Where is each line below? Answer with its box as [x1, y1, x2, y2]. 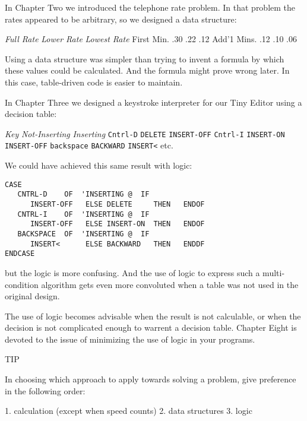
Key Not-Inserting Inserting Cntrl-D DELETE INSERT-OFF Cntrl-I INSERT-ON [5, 127, 285, 140]
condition [5, 278, 39, 290]
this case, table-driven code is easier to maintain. [5, 75, 183, 88]
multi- [262, 266, 285, 278]
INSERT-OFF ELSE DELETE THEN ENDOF [30, 200, 205, 208]
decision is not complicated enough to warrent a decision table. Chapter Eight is [5, 321, 297, 334]
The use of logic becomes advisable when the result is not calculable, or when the [5, 309, 301, 322]
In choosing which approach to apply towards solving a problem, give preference [5, 373, 296, 385]
